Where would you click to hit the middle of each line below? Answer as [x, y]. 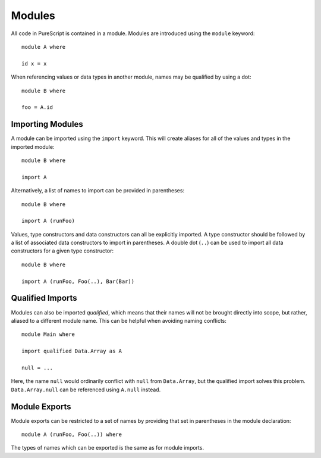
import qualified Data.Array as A [72, 351]
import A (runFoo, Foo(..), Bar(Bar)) [78, 281]
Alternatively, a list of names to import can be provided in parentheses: [97, 191]
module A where [44, 47]
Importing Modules [47, 124]
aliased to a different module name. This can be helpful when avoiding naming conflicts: [119, 320]
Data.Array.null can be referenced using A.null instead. [86, 390]
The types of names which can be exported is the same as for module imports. [108, 448]
